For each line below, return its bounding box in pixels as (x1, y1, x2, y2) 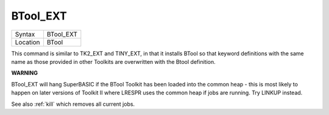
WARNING (11, 69, 38, 77)
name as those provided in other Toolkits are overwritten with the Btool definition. (11, 58, 216, 65)
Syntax (15, 30, 35, 38)
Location (15, 38, 40, 46)
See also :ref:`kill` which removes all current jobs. (11, 100, 135, 108)
